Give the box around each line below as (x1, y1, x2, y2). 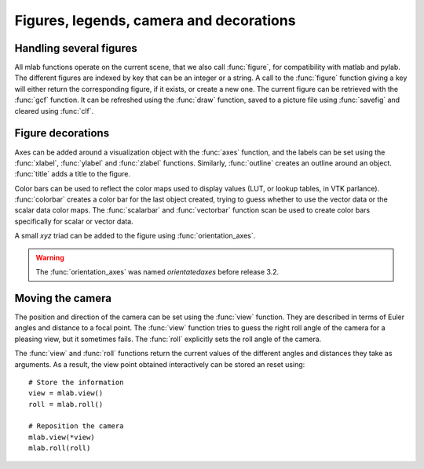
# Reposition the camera (28, 422, 124, 431)
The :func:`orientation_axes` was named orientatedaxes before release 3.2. (35, 267, 280, 277)
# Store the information (28, 377, 124, 387)
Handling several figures (14, 42, 137, 55)
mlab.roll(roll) (28, 444, 91, 453)
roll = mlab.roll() (28, 400, 104, 409)
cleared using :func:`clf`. (14, 106, 94, 115)
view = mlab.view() (28, 389, 104, 398)
